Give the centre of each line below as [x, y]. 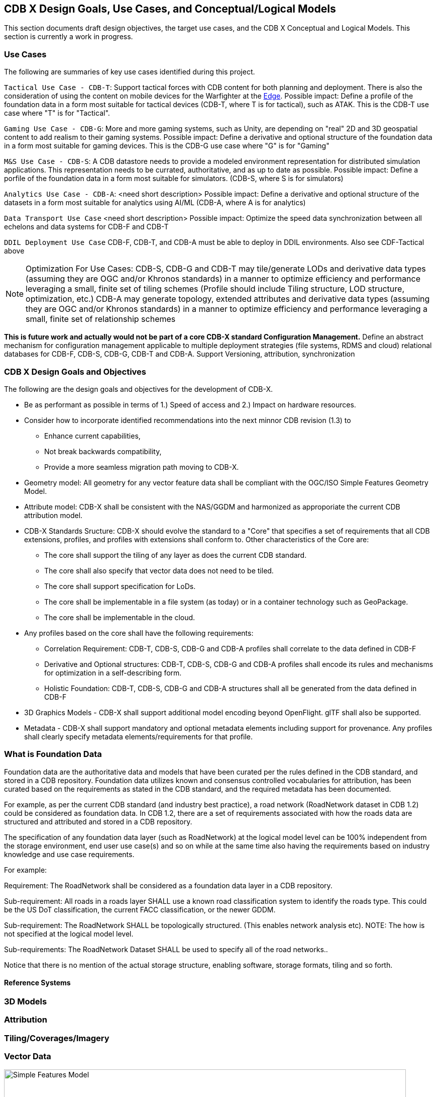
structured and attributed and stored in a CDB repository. [98, 821]
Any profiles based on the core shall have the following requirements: [139, 633]
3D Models [26, 1001]
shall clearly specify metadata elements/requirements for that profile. [139, 736]
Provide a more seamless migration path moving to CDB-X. [142, 467]
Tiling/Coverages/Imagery [57, 1038]
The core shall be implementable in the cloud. [120, 617]
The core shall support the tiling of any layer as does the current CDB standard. [176, 555]
